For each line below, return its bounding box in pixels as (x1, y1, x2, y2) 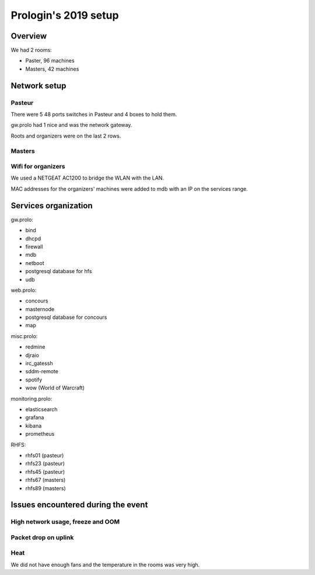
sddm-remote (25, 368, 58, 375)
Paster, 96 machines (25, 57, 75, 64)
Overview (10, 31, 47, 41)
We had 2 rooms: (10, 47, 52, 54)
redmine (25, 343, 45, 350)
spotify (25, 376, 43, 383)
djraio (25, 352, 39, 359)
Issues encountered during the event (10, 500, 148, 510)
